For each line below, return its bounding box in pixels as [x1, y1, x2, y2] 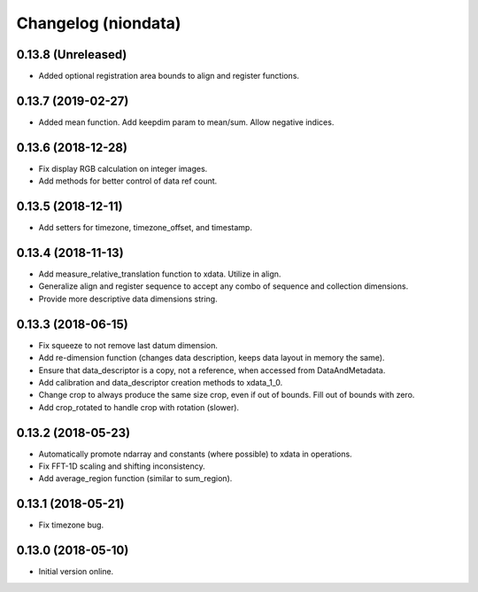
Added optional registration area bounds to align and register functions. [38, 71, 300, 82]
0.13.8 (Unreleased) [16, 47, 127, 62]
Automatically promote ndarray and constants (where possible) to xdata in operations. [38, 448, 353, 459]
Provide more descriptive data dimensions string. [38, 293, 218, 304]
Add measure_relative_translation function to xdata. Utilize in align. [38, 269, 281, 279]
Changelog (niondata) [16, 13, 181, 33]
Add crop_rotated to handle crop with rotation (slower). [38, 401, 239, 412]
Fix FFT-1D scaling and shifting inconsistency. [38, 461, 205, 471]
